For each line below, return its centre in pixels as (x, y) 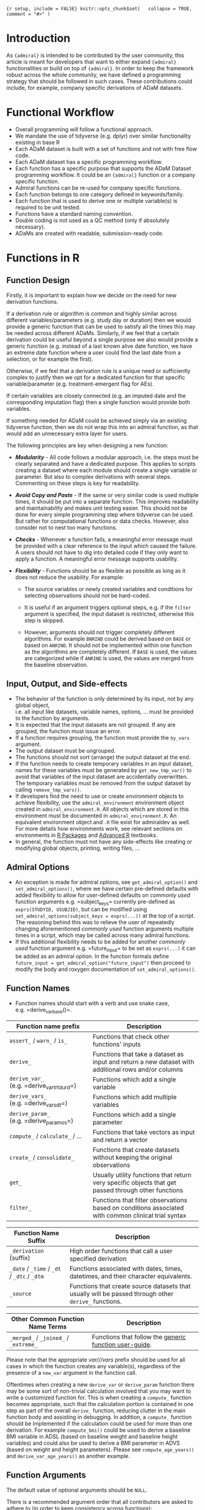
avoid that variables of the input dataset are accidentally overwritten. (102, 776)
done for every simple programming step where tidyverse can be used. (104, 514)
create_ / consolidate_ (42, 1157)
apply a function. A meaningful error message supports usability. (97, 559)
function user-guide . (122, 1344)
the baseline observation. (56, 665)
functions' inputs (117, 1044)
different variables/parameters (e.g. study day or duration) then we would (99, 320)
